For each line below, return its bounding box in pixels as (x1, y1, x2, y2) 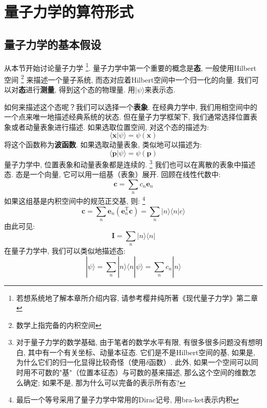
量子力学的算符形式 (4, 1, 134, 22)
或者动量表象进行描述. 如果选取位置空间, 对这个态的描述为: (11, 121, 209, 132)
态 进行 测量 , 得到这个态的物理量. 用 (18, 84, 136, 95)
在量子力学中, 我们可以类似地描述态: (4, 245, 126, 256)
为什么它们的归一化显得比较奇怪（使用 (16, 357, 146, 367)
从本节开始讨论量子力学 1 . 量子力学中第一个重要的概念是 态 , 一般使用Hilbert (4, 61, 257, 73)
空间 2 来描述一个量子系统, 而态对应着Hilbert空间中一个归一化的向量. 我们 (4, 72, 252, 85)
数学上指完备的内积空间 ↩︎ (16, 319, 102, 330)
